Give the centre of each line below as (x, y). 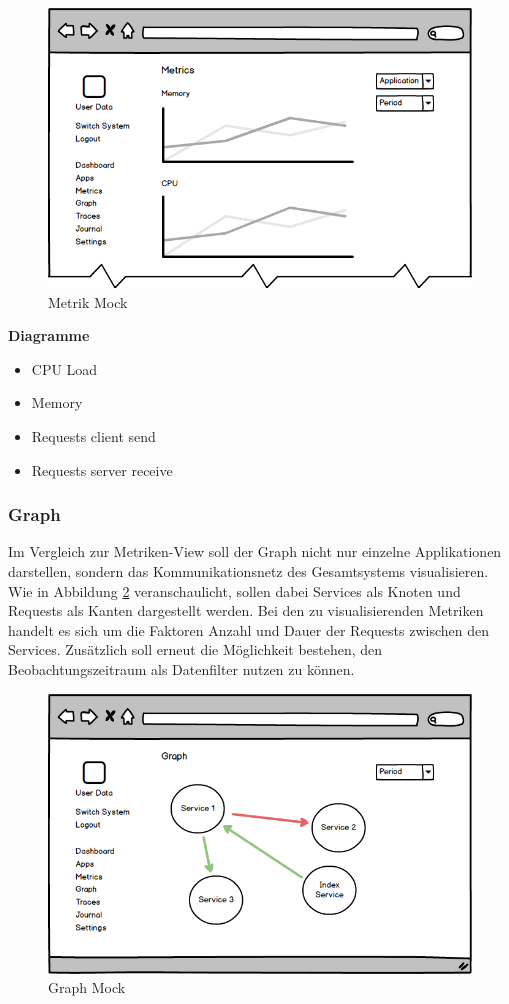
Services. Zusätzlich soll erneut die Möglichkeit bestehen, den (195, 649)
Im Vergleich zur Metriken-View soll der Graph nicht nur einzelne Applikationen (255, 551)
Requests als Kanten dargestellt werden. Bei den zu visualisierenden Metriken (246, 610)
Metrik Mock (88, 301)
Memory (57, 402)
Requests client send (93, 435)
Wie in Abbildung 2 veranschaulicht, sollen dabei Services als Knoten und (234, 590)
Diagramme (49, 335)
